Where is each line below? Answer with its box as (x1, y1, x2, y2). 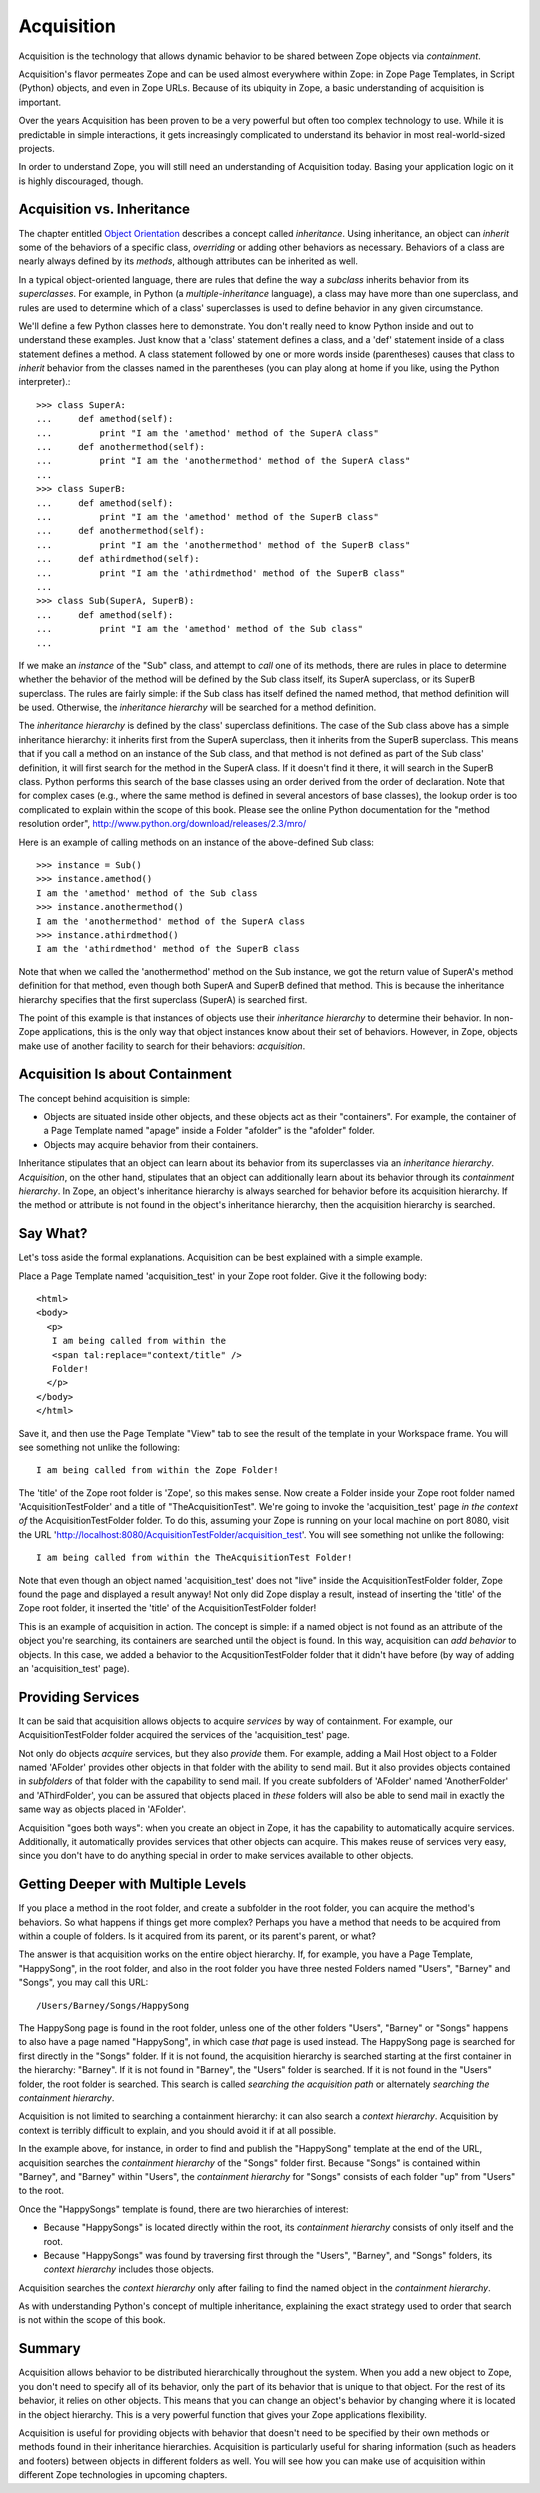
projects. (18, 142, 55, 154)
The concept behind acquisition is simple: (18, 1092, 190, 1104)
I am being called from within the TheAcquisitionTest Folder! (36, 1552, 353, 1564)
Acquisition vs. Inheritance (18, 201, 190, 218)
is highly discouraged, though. (18, 175, 144, 187)
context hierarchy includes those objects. (43, 2263, 215, 2275)
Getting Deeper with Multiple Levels (18, 1876, 247, 1893)
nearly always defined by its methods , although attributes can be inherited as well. (18, 255, 359, 267)
